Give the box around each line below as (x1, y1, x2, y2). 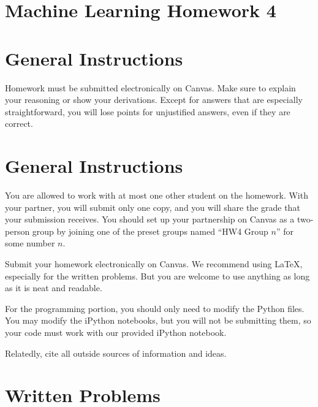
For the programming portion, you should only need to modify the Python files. (5, 302, 305, 314)
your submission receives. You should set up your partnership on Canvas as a (5, 213, 295, 226)
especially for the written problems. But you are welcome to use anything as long (5, 269, 310, 282)
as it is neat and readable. (5, 281, 102, 294)
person (5, 224, 30, 237)
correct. (5, 117, 33, 130)
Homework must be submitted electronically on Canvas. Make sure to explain (5, 81, 296, 94)
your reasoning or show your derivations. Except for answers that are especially (5, 93, 303, 106)
